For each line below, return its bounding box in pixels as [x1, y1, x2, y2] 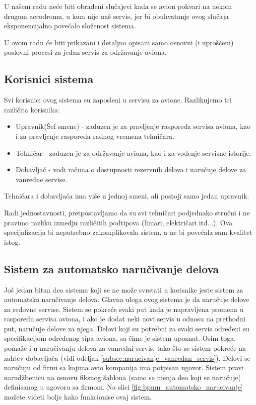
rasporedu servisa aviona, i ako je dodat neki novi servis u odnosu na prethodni [4, 313, 246, 324]
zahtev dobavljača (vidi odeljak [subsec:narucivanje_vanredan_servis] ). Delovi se [4, 352, 251, 363]
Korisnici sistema [4, 71, 94, 87]
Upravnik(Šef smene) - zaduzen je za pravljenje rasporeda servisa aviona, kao [15, 121, 251, 131]
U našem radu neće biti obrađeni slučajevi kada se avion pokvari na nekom [4, 1, 232, 11]
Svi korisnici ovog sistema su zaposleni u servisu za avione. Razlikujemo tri [4, 95, 232, 105]
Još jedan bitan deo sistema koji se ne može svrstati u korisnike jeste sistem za [4, 284, 244, 295]
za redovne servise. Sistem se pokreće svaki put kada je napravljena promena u [4, 304, 244, 314]
